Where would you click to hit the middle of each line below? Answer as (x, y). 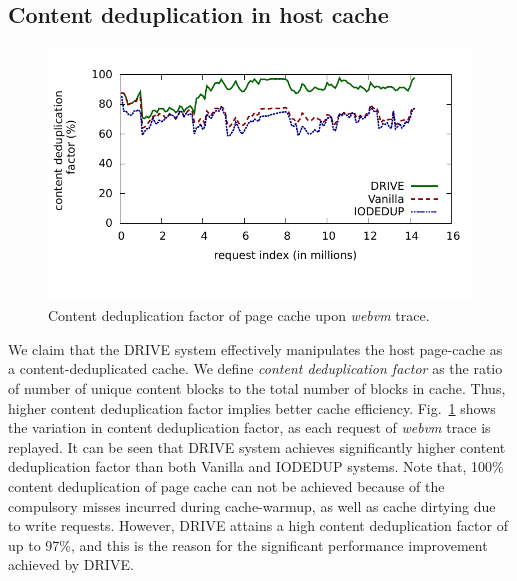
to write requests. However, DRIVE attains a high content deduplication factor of (258, 525)
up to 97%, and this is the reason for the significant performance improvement (248, 544)
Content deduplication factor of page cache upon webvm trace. (239, 315)
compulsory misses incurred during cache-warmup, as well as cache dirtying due (252, 505)
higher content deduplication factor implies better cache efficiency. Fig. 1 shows (252, 407)
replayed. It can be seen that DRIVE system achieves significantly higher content (257, 446)
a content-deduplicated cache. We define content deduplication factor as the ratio (255, 368)
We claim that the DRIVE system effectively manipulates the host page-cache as (255, 348)
